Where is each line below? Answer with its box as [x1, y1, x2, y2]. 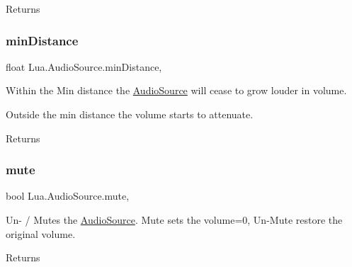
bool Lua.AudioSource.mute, [6, 188, 130, 203]
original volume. [6, 226, 76, 241]
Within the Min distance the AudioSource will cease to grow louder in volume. [6, 83, 347, 98]
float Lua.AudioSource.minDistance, [6, 59, 162, 74]
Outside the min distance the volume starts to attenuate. [6, 107, 254, 121]
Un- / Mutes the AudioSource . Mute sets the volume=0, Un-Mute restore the [6, 212, 343, 227]
